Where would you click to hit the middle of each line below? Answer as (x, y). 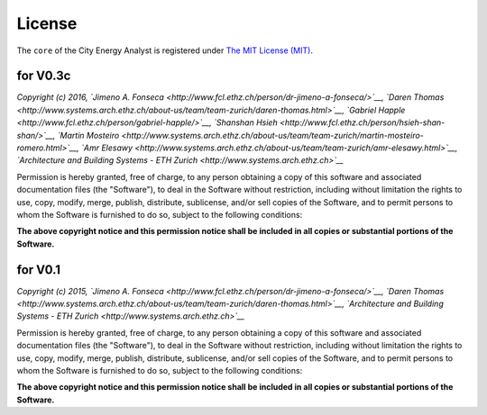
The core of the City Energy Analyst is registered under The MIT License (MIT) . (165, 50)
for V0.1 (39, 270)
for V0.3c (44, 76)
